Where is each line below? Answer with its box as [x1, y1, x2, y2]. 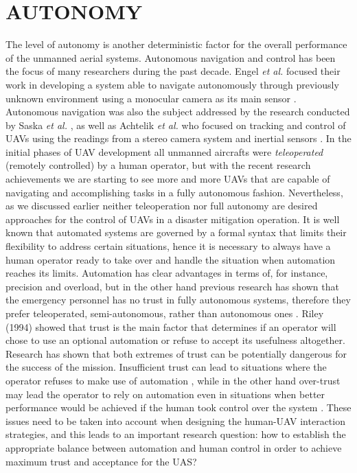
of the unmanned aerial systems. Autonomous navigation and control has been [5, 50, 336, 65]
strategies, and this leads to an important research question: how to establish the [5, 427, 346, 441]
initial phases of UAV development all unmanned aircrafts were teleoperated [5, 144, 323, 159]
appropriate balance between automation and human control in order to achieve [5, 440, 342, 454]
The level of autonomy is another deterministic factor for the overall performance [5, 37, 347, 51]
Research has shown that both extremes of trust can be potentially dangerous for [5, 346, 347, 360]
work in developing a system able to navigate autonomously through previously [5, 77, 339, 91]
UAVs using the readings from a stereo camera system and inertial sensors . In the [5, 131, 352, 146]
